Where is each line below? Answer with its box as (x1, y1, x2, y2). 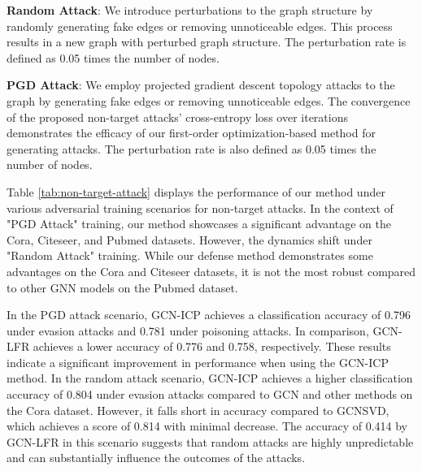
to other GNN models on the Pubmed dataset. (7, 279, 238, 296)
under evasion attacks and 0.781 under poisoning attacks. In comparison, (7, 322, 369, 339)
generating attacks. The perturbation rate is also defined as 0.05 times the (7, 140, 376, 157)
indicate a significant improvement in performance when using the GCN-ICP (7, 353, 389, 370)
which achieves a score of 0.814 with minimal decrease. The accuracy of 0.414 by (7, 417, 407, 434)
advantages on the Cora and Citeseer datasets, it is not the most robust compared (7, 262, 416, 279)
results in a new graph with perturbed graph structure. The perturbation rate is (7, 33, 407, 50)
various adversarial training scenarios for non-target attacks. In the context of (7, 199, 394, 216)
